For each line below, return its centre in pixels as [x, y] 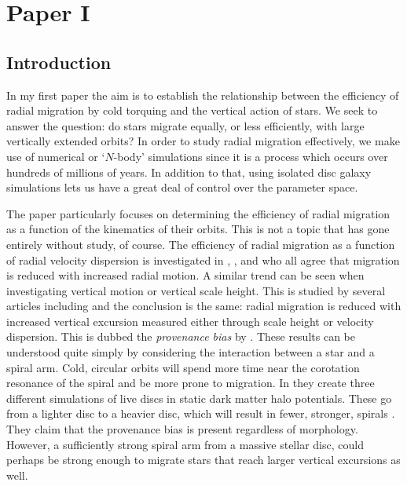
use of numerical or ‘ [56, 156]
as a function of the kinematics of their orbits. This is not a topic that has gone [198, 229]
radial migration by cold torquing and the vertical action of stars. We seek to [192, 110]
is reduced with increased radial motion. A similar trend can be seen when [185, 275]
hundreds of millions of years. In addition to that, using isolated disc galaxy [189, 172]
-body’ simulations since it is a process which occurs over [251, 156]
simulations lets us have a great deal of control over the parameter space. [182, 187]
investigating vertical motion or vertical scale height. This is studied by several [196, 290]
